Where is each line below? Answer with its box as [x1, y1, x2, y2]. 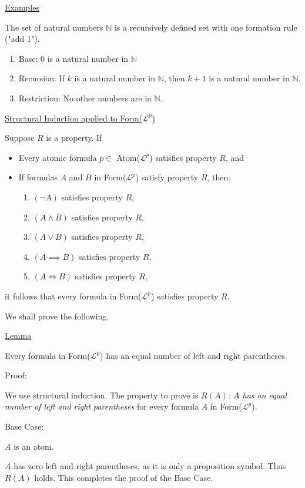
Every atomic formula [18, 151, 97, 163]
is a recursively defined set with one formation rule [114, 21, 297, 33]
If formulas [18, 171, 58, 183]
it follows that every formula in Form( [5, 289, 142, 302]
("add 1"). [5, 32, 40, 45]
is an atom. [14, 440, 54, 452]
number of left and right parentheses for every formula [5, 400, 199, 413]
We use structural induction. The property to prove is [5, 388, 199, 401]
